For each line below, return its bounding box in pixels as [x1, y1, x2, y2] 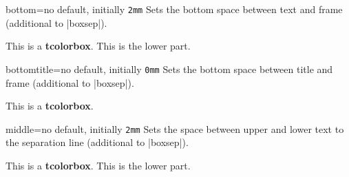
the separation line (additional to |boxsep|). [6, 135, 189, 149]
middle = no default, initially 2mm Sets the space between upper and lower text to [6, 121, 344, 136]
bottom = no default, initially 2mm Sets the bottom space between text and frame [6, 2, 343, 16]
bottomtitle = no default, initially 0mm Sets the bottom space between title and [6, 61, 333, 76]
